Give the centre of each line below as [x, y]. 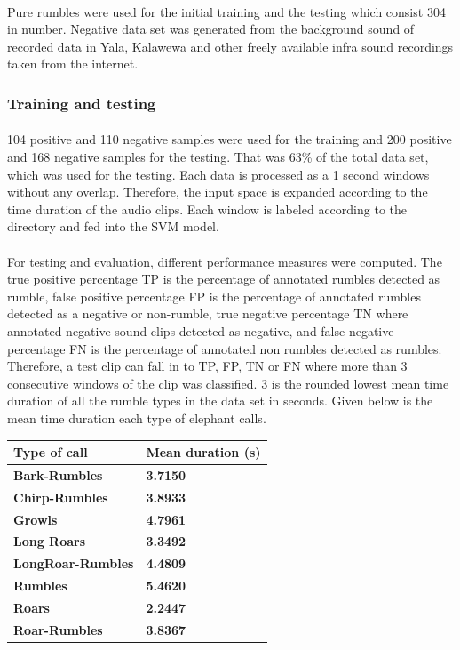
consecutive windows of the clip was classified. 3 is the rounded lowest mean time [228, 383]
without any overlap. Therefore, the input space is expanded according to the [218, 192]
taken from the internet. [73, 64]
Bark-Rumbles [58, 474]
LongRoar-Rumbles [74, 563]
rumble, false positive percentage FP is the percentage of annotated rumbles [214, 296]
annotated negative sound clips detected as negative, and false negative [201, 330]
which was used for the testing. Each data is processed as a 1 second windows [218, 174]
